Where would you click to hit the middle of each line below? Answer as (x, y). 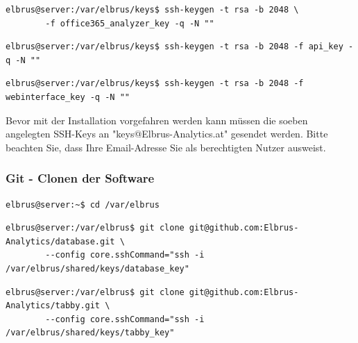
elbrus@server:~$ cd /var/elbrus (83, 204)
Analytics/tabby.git (53, 306)
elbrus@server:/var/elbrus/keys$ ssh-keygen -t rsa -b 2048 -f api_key (174, 47)
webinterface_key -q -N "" (68, 97)
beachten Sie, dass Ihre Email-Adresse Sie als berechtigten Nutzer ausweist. (166, 147)
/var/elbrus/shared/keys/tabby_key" (90, 333)
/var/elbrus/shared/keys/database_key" (97, 268)
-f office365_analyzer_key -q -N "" (130, 23)
